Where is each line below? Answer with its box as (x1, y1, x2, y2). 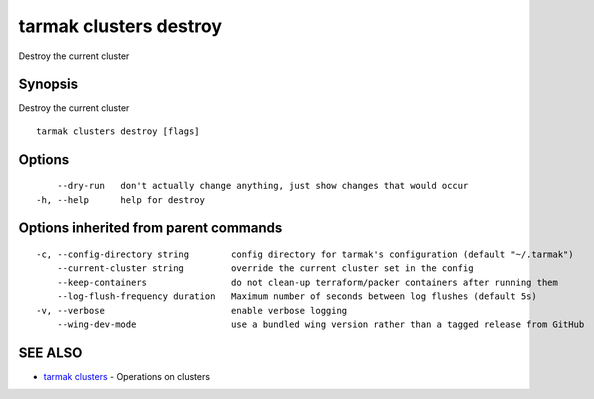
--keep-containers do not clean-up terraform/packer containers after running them (56, 276, 559, 288)
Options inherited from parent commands (18, 220, 283, 237)
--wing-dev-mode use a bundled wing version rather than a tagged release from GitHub (56, 319, 585, 330)
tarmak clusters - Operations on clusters (43, 370, 210, 382)
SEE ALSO (18, 344, 83, 361)
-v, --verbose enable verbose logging (36, 305, 348, 316)
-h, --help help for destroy (36, 194, 205, 205)
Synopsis (18, 76, 79, 93)
